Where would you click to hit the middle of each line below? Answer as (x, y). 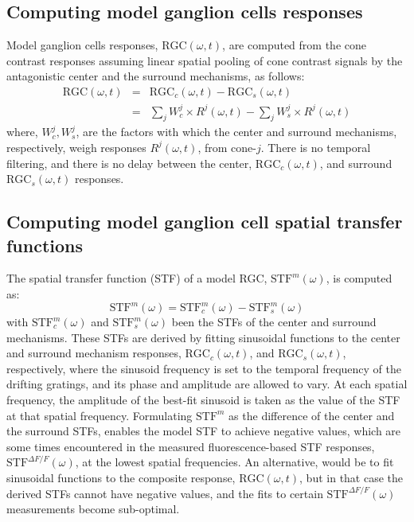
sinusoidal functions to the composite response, (121, 477)
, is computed (359, 278)
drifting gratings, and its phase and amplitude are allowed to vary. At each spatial (207, 384)
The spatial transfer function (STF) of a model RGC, (137, 278)
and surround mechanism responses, (94, 353)
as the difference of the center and (312, 415)
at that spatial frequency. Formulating (100, 415)
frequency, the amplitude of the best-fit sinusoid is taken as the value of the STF (203, 399)
